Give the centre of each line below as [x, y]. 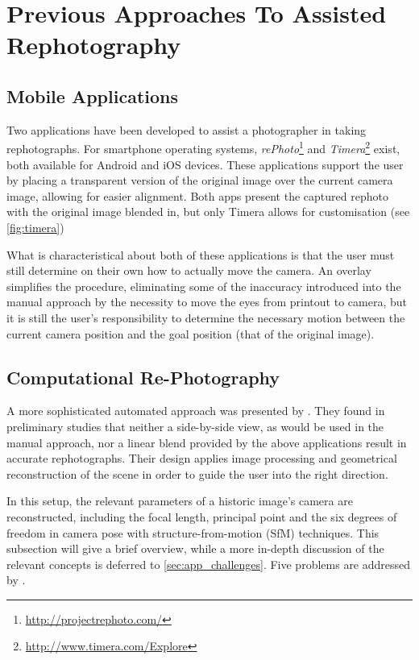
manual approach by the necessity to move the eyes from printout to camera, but [207, 302]
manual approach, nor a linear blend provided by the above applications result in [207, 442]
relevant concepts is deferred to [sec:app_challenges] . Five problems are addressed [209, 564]
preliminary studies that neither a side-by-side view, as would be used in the [195, 426]
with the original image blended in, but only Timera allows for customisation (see [208, 212]
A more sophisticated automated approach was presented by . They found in [196, 411]
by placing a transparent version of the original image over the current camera [200, 180]
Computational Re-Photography [143, 377]
